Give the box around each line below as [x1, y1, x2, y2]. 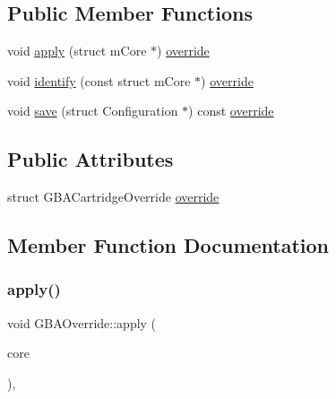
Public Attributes [7, 145, 174, 173]
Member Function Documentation [7, 231, 330, 259]
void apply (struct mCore [7, 41, 147, 60]
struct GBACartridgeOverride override [7, 187, 220, 206]
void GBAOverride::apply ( [7, 313, 157, 332]
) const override [188, 101, 274, 120]
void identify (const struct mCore [7, 71, 191, 90]
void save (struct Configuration [7, 101, 178, 120]
